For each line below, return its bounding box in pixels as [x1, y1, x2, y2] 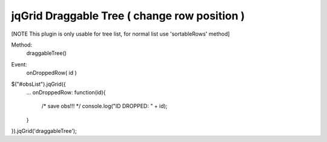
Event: [11, 60, 27, 68]
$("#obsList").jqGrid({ [11, 80, 66, 88]
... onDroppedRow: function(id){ [26, 88, 106, 96]
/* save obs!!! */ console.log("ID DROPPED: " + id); [41, 103, 168, 110]
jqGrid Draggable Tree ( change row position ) [11, 9, 245, 22]
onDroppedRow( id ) [26, 69, 77, 77]
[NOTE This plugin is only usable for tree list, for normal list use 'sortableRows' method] [11, 30, 230, 37]
